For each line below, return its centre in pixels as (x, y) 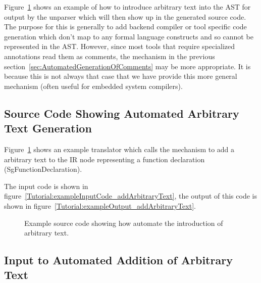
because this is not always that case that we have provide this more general (121, 76)
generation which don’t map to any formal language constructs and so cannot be (129, 36)
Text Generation (48, 128)
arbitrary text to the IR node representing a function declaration (105, 159)
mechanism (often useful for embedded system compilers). (93, 86)
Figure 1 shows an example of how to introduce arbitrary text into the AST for (127, 7)
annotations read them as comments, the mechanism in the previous (110, 56)
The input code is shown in (46, 186)
